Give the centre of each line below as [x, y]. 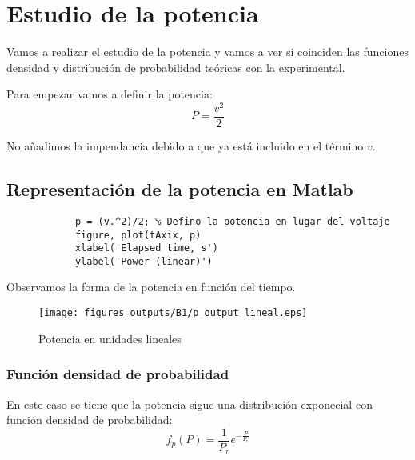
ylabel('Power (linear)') [144, 261]
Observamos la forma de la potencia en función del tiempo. [151, 287]
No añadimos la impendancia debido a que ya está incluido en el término [185, 146]
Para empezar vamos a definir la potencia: [110, 94]
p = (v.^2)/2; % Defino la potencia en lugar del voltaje [232, 221]
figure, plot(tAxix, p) [138, 235]
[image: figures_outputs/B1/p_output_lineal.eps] [173, 313]
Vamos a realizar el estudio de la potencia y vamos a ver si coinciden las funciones [207, 52]
